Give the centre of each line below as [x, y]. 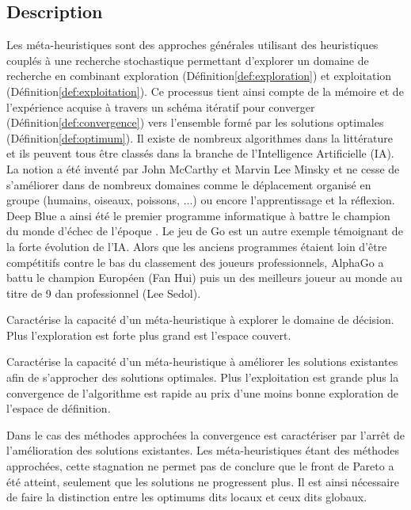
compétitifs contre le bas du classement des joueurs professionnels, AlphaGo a [195, 262]
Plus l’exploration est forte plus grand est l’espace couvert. [149, 335]
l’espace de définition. [59, 408]
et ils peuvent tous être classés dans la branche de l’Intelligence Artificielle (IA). [200, 153]
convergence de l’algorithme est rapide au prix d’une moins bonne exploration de [203, 392]
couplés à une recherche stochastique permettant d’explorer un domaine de [188, 60]
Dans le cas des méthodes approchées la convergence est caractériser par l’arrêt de [206, 434]
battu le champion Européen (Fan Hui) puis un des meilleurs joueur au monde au [205, 278]
